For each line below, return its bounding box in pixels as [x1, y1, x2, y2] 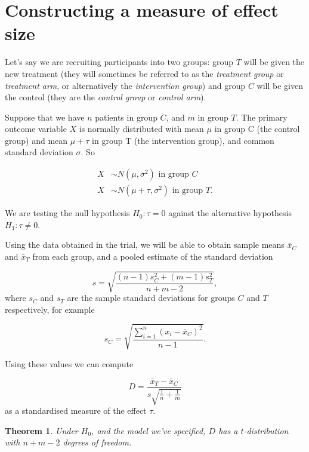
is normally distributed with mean [79, 122, 204, 135]
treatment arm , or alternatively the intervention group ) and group [5, 79, 246, 91]
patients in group [95, 110, 157, 123]
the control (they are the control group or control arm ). [5, 91, 206, 103]
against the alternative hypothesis [168, 207, 292, 219]
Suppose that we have [5, 110, 85, 123]
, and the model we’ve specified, [91, 424, 206, 436]
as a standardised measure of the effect [5, 404, 147, 417]
